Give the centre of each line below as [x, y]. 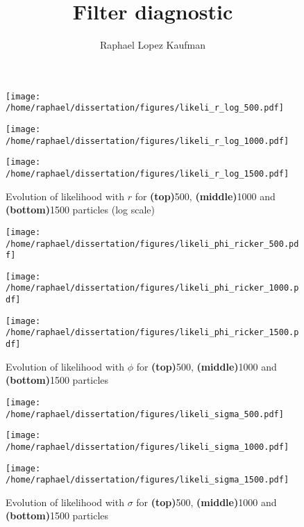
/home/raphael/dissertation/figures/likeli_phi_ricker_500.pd [152, 244]
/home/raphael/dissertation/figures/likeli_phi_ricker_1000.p [152, 288]
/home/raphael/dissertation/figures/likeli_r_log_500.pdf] [145, 108]
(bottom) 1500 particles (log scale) [81, 210]
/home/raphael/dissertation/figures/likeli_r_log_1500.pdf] [147, 174]
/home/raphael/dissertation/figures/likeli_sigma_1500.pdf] [147, 480]
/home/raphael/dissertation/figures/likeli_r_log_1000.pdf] [147, 141]
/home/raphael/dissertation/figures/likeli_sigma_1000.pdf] [147, 447]
